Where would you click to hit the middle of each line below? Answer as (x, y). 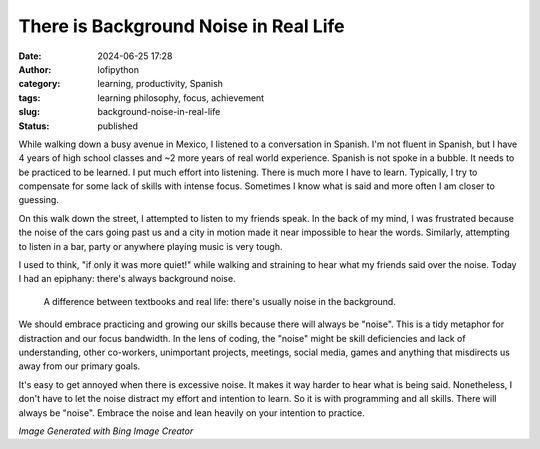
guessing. (39, 200)
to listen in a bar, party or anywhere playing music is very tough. (150, 246)
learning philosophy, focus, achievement (181, 97)
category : (39, 84)
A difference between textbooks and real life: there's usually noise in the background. (220, 301)
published (118, 126)
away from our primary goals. (79, 366)
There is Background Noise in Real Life (181, 26)
